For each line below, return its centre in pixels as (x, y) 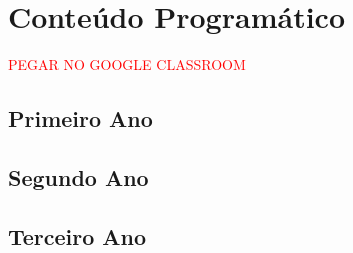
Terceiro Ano (77, 235)
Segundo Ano (78, 176)
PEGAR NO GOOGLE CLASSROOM (127, 64)
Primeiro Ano (80, 118)
